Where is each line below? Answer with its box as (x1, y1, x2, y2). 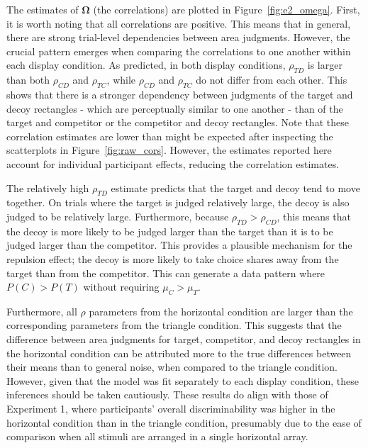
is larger (307, 57, 342, 72)
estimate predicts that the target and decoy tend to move (111, 180, 360, 195)
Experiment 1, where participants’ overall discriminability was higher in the (6, 401, 335, 416)
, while (106, 72, 136, 87)
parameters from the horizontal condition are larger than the (89, 303, 353, 318)
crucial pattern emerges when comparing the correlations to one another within (6, 43, 351, 58)
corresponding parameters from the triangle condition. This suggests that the (6, 318, 342, 332)
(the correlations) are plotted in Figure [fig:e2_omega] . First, (93, 2, 360, 16)
